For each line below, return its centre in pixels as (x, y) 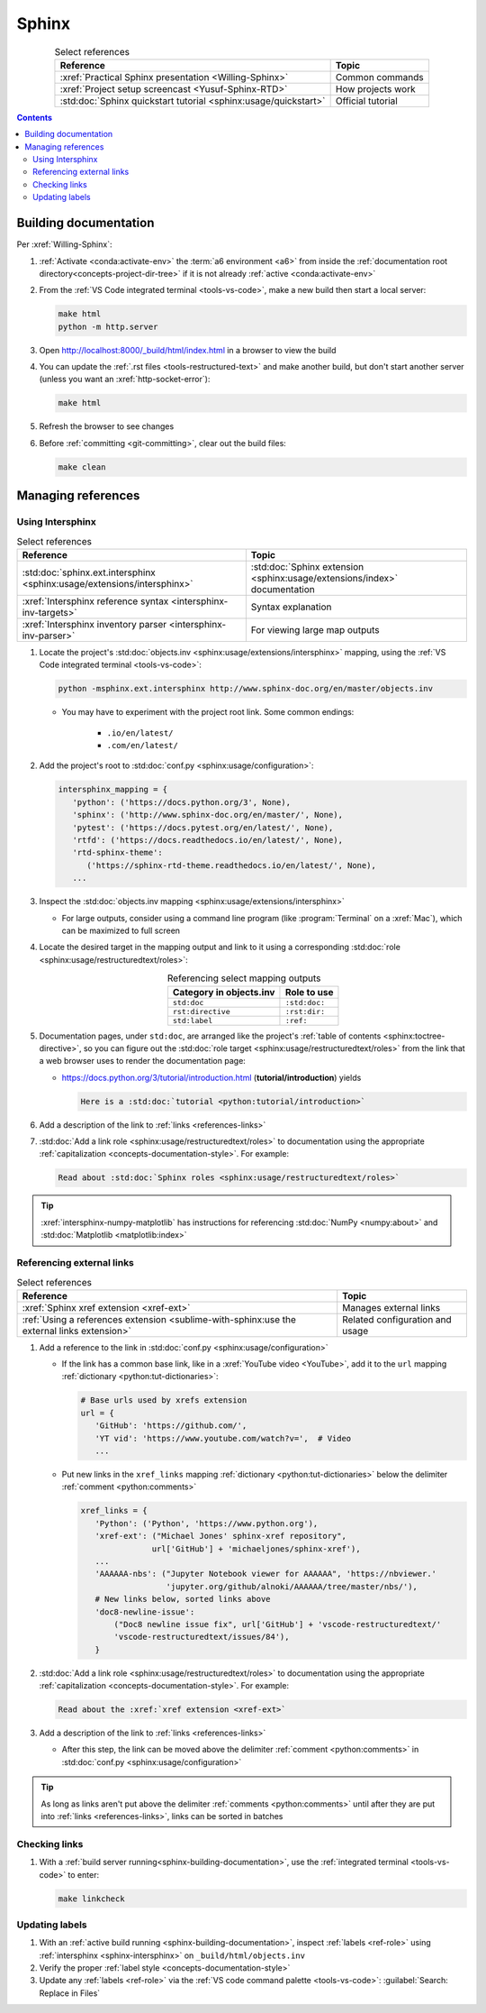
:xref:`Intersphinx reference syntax (95, 601)
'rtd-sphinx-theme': (118, 853)
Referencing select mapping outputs (244, 978)
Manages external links (391, 1307)
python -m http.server (108, 326)
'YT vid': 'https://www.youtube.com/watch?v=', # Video (223, 1438)
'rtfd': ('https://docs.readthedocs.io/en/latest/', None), (208, 840)
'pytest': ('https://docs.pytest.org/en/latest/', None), (203, 828)
